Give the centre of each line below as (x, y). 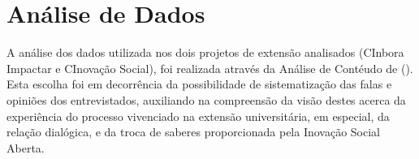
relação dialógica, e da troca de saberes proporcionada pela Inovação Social (194, 132)
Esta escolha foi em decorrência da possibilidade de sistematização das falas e (199, 84)
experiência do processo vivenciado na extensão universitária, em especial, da (198, 116)
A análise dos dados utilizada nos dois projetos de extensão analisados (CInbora (205, 52)
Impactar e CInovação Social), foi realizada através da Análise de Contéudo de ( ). (210, 68)
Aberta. (26, 147)
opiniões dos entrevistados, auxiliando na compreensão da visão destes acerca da (206, 99)
